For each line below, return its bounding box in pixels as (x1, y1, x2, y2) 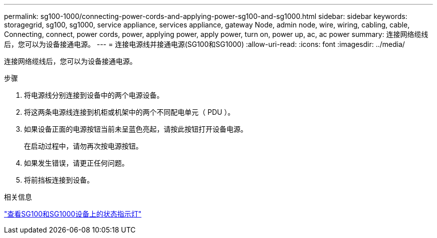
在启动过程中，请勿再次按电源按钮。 (24, 142, 143, 150)
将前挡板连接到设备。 (24, 176, 94, 184)
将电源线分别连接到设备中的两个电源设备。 (24, 91, 164, 99)
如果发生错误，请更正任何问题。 (24, 159, 129, 167)
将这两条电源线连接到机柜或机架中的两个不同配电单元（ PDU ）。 (24, 108, 235, 116)
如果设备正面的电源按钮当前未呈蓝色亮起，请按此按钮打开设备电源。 (24, 125, 247, 133)
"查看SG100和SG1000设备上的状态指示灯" (4, 210, 142, 218)
